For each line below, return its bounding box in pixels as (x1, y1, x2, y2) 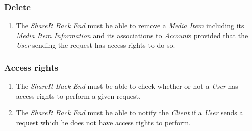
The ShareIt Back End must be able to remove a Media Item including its (16, 20, 244, 31)
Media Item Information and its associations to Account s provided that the (16, 30, 248, 40)
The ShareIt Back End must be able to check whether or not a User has (16, 81, 238, 91)
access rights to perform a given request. (16, 90, 141, 101)
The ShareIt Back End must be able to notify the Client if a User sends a (16, 107, 243, 118)
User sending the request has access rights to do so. (16, 40, 175, 50)
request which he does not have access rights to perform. (16, 117, 191, 127)
